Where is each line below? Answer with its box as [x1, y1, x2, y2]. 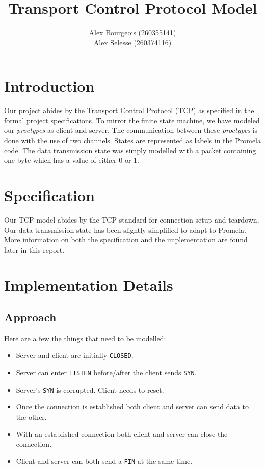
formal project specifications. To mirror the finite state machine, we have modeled [4, 115, 260, 125]
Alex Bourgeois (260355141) [89, 27, 176, 38]
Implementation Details [4, 274, 173, 295]
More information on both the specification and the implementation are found [4, 234, 248, 245]
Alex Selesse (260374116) [93, 37, 172, 47]
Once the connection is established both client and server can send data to [16, 401, 249, 412]
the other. [16, 411, 47, 422]
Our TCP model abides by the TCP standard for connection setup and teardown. [4, 214, 259, 225]
